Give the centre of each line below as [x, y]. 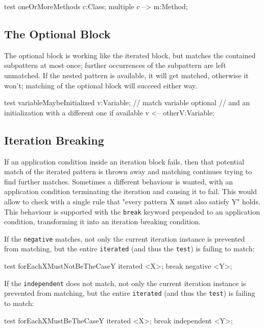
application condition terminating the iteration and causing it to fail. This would [130, 191]
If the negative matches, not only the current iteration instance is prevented [125, 238]
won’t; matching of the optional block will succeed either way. [101, 85]
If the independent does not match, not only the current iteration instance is [125, 283]
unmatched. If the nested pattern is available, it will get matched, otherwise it [126, 75]
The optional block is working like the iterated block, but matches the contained [130, 55]
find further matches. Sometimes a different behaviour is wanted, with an [118, 181]
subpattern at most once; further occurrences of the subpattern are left [115, 65]
